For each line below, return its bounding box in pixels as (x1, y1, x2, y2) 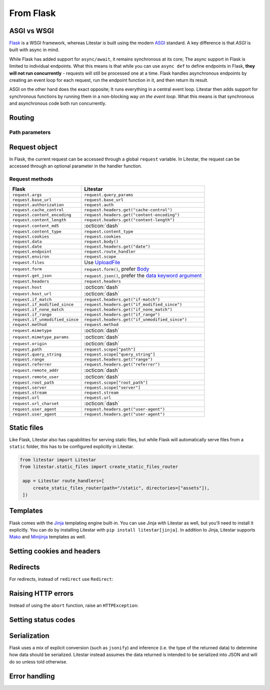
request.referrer (12, 362, 52, 367)
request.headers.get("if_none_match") (84, 307, 172, 312)
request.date (12, 244, 42, 249)
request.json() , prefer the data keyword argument (84, 272, 202, 279)
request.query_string (12, 352, 62, 357)
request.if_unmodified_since (12, 317, 79, 322)
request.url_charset (12, 401, 59, 406)
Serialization (9, 631, 49, 640)
